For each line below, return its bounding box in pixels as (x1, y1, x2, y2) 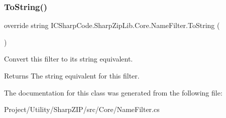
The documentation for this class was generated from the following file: (4, 87, 222, 97)
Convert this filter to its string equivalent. (4, 53, 133, 64)
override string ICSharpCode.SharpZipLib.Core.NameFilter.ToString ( (4, 20, 220, 30)
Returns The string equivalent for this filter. (4, 70, 140, 80)
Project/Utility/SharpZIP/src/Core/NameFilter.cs (4, 104, 160, 114)
